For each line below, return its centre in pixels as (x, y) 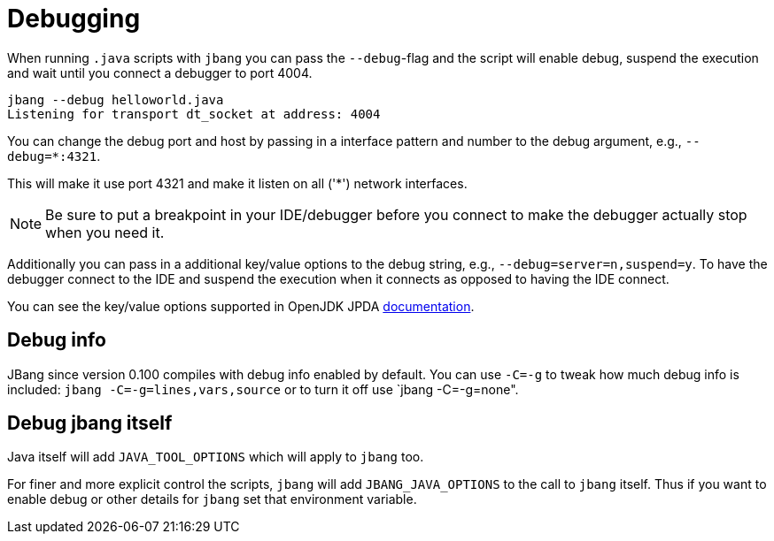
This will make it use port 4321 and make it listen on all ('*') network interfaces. (237, 183)
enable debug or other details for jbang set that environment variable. (212, 499)
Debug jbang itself (90, 423)
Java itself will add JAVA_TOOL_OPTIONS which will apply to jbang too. (216, 457)
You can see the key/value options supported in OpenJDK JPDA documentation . (241, 306)
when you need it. (105, 232)
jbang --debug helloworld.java (116, 99)
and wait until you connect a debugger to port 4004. (160, 72)
